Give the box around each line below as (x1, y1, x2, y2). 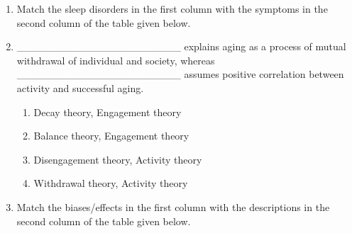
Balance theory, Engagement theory (33, 128, 189, 143)
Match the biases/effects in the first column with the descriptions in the (16, 199, 330, 214)
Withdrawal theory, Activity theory (33, 176, 188, 191)
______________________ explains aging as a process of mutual (16, 39, 346, 54)
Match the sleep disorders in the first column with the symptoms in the (16, 1, 328, 16)
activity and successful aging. (16, 80, 144, 95)
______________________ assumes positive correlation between (16, 67, 344, 81)
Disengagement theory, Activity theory (33, 152, 202, 166)
